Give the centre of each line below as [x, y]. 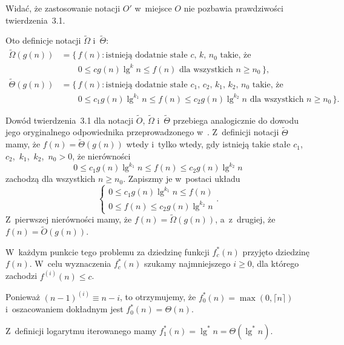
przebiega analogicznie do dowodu [236, 120]
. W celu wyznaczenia [70, 263]
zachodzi [21, 276]
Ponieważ [23, 297]
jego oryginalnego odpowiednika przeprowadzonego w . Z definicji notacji [142, 132]
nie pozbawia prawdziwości [233, 8]
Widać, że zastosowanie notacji [63, 8]
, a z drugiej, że [245, 219]
